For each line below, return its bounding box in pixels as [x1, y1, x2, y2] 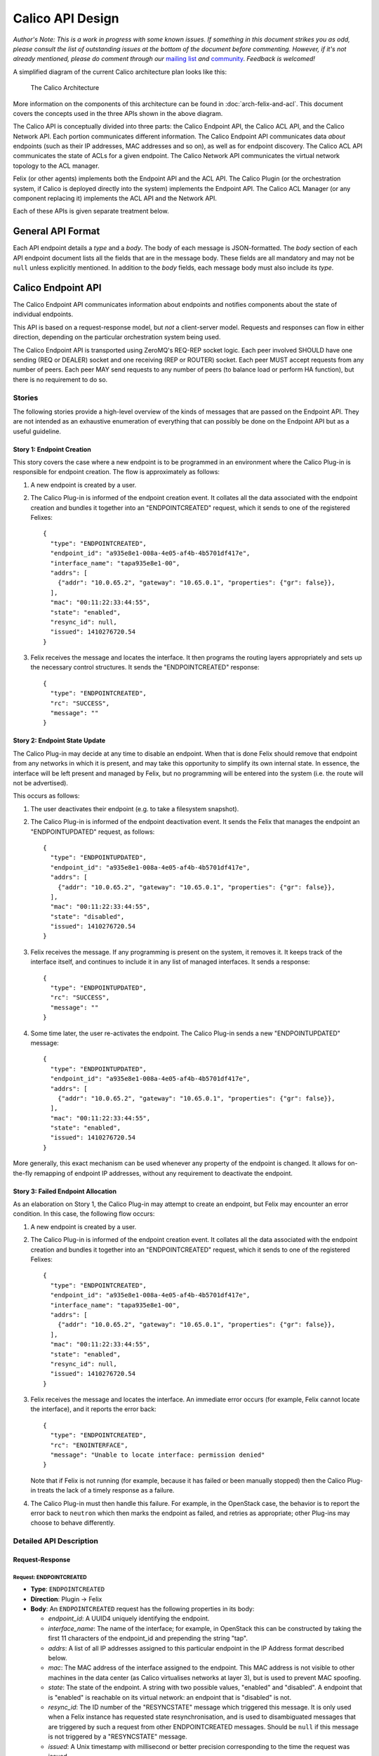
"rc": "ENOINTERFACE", [50, 1441, 128, 1449]
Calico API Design [13, 11, 119, 26]
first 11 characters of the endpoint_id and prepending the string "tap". [48, 1634, 248, 1643]
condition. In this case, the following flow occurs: [13, 1210, 155, 1218]
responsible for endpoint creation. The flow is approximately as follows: [13, 468, 220, 476]
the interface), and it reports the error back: [30, 1405, 157, 1413]
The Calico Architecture [30, 84, 100, 92]
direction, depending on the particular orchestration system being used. [13, 333, 221, 341]
